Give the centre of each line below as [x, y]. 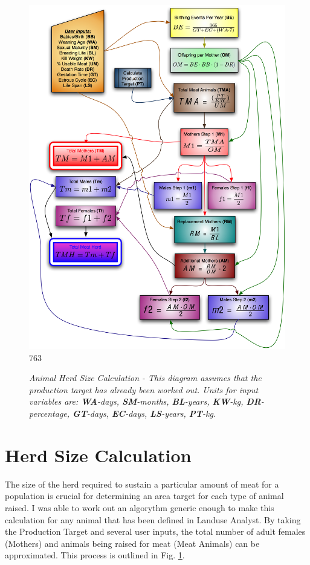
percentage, [50, 413]
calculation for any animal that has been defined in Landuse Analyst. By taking [153, 519]
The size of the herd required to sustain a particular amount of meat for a [142, 484]
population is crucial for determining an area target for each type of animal [144, 496]
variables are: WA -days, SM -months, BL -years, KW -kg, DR [145, 401]
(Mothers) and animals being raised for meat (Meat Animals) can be [132, 543]
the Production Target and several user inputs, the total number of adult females [155, 531]
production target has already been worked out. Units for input [144, 389]
